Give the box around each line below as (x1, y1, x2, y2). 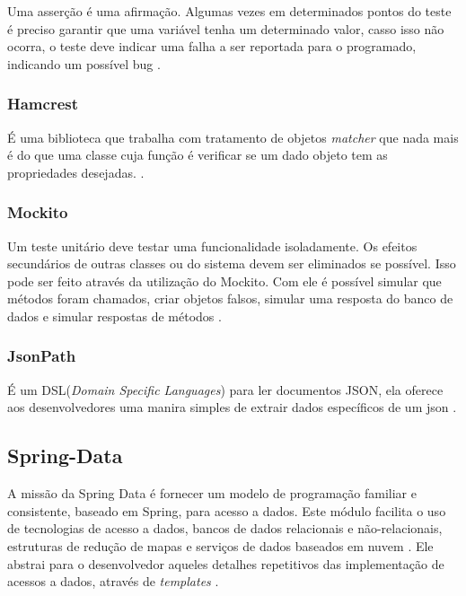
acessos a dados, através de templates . (7, 572, 219, 591)
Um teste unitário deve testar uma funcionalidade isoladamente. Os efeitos (7, 236, 418, 255)
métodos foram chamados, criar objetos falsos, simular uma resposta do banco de (7, 289, 453, 308)
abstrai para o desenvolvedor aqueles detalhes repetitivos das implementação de (7, 554, 444, 573)
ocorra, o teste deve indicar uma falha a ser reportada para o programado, (7, 37, 417, 56)
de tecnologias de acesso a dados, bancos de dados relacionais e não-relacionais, (7, 519, 443, 538)
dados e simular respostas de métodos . (7, 306, 222, 325)
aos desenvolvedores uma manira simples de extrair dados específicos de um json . (7, 398, 457, 416)
